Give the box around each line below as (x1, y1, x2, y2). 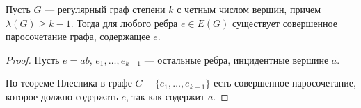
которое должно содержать (6, 89, 118, 103)
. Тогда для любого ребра (70, 15, 178, 30)
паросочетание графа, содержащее (6, 29, 150, 44)
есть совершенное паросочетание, (214, 75, 356, 90)
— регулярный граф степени (45, 2, 166, 16)
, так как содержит (126, 89, 205, 103)
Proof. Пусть (6, 52, 60, 66)
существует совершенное (232, 15, 337, 30)
